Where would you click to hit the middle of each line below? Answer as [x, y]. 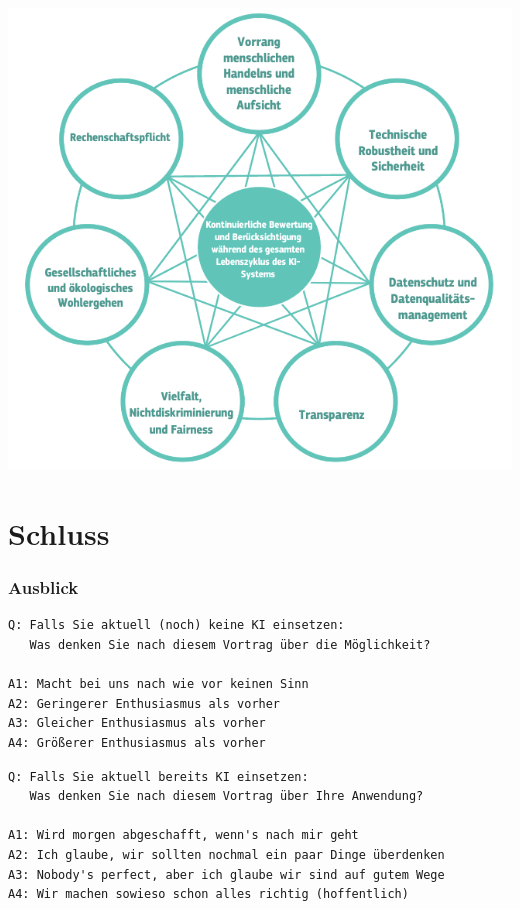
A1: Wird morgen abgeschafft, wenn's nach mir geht [183, 835]
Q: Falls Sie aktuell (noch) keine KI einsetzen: [176, 625]
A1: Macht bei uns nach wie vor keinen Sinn [158, 684]
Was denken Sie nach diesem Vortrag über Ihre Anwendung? [226, 796]
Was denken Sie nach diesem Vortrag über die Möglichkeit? [230, 644]
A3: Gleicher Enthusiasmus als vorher [137, 723]
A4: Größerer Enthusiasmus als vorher [137, 742]
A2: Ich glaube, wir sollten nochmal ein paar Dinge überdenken [226, 854]
